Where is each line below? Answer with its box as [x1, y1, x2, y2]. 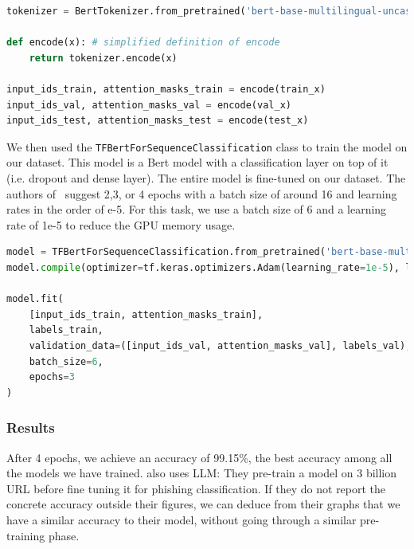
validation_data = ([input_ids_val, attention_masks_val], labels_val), [29, 339, 412, 351]
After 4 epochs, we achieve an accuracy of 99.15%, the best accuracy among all [6, 449, 393, 465]
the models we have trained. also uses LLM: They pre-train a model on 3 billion [6, 465, 397, 481]
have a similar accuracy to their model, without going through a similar [6, 511, 357, 527]
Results [6, 418, 55, 437]
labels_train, [29, 324, 103, 336]
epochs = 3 [29, 371, 75, 383]
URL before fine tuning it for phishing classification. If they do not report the [6, 480, 386, 496]
